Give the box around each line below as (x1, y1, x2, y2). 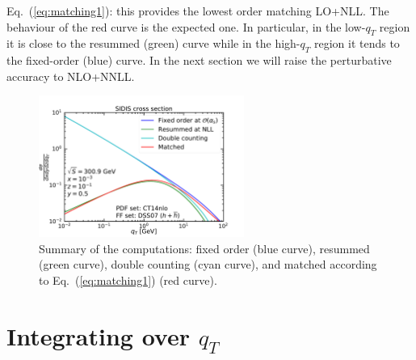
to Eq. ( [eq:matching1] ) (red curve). (39, 272, 217, 289)
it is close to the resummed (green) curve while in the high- (6, 35, 300, 52)
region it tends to (313, 35, 400, 52)
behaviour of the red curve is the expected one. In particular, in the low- (6, 18, 366, 35)
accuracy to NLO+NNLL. (6, 67, 135, 84)
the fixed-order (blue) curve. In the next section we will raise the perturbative (6, 52, 392, 69)
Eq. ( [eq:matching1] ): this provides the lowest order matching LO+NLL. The (6, 2, 389, 19)
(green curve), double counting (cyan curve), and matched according (39, 256, 377, 273)
